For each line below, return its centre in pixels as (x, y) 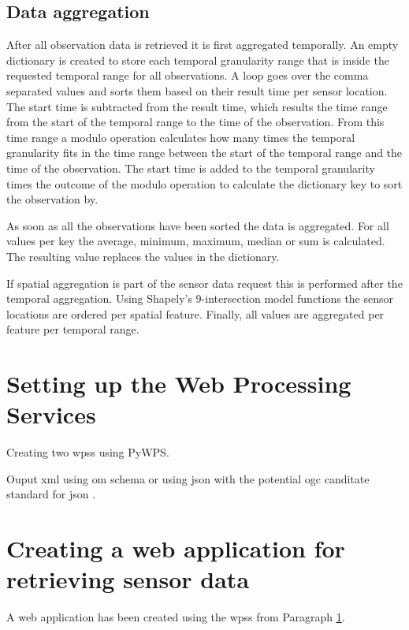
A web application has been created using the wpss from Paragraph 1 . (176, 617)
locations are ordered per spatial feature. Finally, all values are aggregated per (195, 313)
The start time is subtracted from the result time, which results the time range (197, 106)
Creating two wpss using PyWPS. (88, 452)
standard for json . (51, 494)
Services (51, 414)
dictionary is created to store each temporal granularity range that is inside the (198, 60)
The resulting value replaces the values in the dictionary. (143, 256)
